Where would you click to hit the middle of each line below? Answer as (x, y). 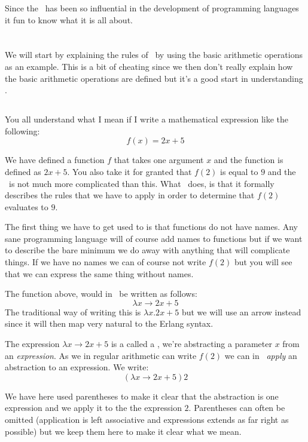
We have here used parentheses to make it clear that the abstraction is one (142, 396)
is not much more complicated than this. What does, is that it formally (141, 183)
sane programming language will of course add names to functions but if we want (154, 238)
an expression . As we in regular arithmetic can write (101, 355)
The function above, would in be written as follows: (101, 294)
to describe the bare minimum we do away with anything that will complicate (147, 250)
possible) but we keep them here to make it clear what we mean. (123, 431)
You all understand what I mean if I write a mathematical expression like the (147, 119)
